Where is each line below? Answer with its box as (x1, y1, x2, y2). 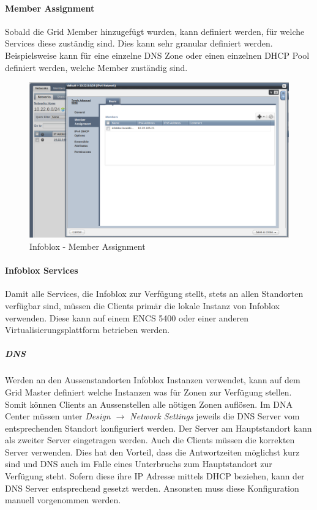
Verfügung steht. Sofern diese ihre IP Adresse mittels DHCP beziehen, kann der (5, 470, 305, 482)
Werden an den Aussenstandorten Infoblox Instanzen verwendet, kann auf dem (5, 373, 300, 386)
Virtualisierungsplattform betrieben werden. (5, 323, 170, 336)
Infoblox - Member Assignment (29, 240, 146, 252)
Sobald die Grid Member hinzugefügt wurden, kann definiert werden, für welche (5, 24, 305, 37)
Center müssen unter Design (5, 410, 111, 422)
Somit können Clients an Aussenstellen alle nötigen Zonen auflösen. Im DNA (5, 397, 293, 410)
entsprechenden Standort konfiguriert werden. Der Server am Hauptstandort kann (5, 421, 312, 434)
